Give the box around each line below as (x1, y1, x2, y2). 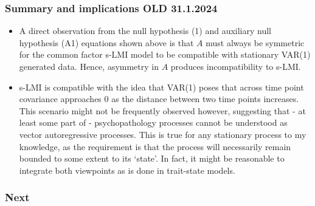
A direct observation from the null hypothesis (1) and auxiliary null (19, 24, 272, 37)
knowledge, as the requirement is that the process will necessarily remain (19, 140, 291, 153)
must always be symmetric (206, 36, 305, 49)
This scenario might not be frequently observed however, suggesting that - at (19, 104, 306, 117)
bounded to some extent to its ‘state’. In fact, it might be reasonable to (19, 152, 285, 165)
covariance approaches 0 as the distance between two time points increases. (19, 92, 299, 105)
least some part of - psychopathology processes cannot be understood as (19, 116, 288, 129)
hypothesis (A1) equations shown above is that (19, 36, 194, 49)
